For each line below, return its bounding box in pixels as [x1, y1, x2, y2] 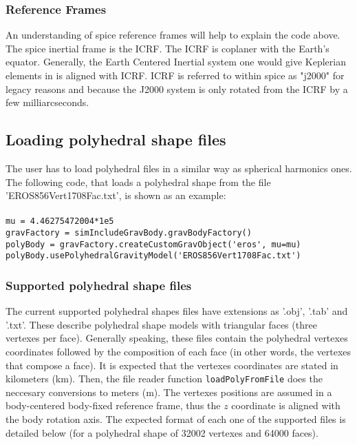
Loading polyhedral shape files [6, 129, 226, 150]
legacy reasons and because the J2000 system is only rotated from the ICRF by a [6, 81, 348, 96]
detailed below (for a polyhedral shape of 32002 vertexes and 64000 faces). [6, 425, 318, 439]
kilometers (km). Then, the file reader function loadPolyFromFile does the [6, 371, 323, 386]
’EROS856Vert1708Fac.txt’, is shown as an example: [6, 188, 226, 203]
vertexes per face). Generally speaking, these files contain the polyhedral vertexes [6, 331, 348, 345]
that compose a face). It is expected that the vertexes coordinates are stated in [6, 358, 338, 372]
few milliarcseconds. [6, 95, 89, 110]
